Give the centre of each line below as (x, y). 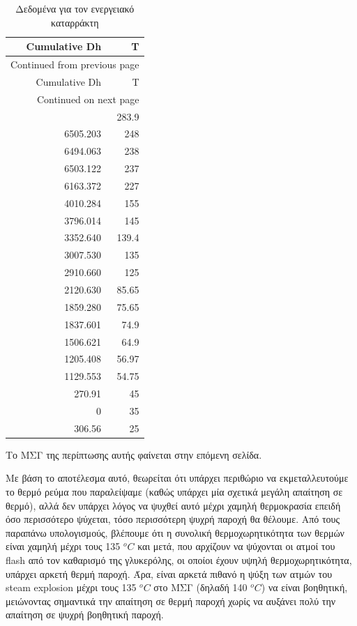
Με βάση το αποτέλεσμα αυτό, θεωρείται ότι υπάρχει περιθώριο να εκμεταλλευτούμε (177, 478)
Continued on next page (88, 99)
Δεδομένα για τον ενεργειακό (75, 8)
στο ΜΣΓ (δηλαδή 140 (200, 587)
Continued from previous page (75, 64)
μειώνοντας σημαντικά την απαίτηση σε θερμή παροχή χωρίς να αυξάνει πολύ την (171, 601)
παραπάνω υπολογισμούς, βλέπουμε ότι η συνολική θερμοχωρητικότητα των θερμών (175, 532)
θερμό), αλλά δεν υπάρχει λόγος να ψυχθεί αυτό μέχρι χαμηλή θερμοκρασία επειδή (173, 505)
